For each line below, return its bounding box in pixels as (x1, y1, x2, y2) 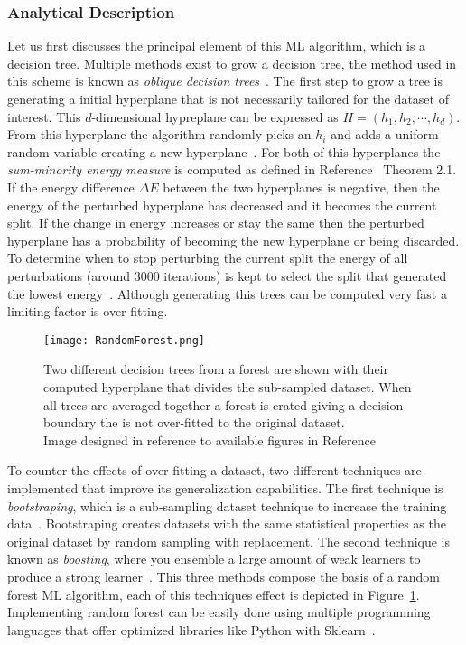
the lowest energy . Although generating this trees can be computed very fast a (7, 284, 447, 303)
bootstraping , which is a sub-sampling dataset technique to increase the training (7, 496, 447, 515)
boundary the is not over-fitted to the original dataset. (43, 413, 345, 432)
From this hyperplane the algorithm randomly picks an (7, 125, 312, 144)
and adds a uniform (331, 125, 439, 144)
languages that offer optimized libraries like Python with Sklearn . (7, 620, 376, 639)
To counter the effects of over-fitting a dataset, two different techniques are (7, 461, 422, 480)
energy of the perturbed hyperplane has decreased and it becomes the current (7, 195, 437, 214)
